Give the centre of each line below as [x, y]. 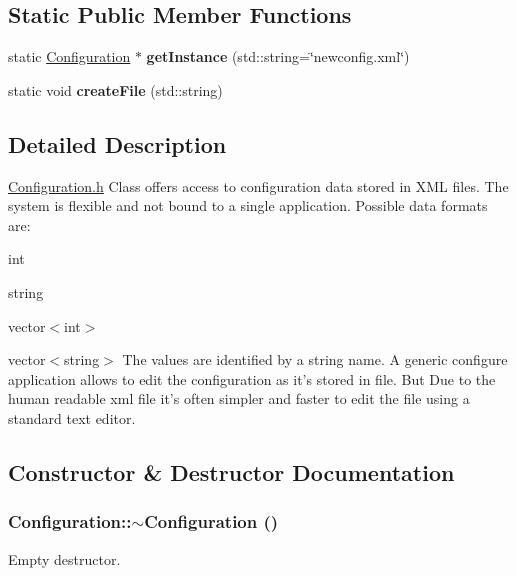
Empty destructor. [64, 558]
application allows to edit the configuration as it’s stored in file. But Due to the [252, 378]
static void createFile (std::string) [115, 89]
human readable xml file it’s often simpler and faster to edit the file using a [239, 398]
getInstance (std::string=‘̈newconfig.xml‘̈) [278, 56]
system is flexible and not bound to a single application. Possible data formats [248, 205]
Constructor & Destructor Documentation [231, 471]
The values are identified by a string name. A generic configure [315, 359]
